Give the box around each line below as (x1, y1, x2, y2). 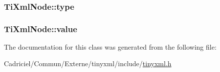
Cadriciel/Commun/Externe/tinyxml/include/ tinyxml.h (4, 58, 172, 68)
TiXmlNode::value (4, 22, 77, 35)
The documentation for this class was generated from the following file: (4, 42, 217, 52)
